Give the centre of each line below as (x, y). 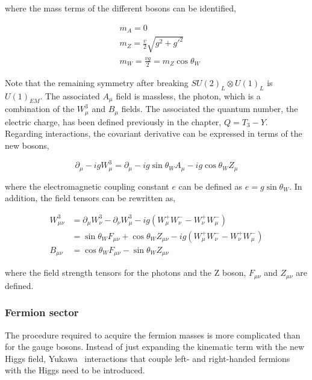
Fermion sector (42, 312)
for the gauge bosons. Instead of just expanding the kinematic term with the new (154, 347)
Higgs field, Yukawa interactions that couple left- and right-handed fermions (148, 358)
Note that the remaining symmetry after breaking (97, 82)
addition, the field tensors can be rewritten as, (90, 198)
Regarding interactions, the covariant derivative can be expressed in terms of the (154, 133)
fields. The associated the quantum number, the (210, 109)
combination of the (40, 109)
